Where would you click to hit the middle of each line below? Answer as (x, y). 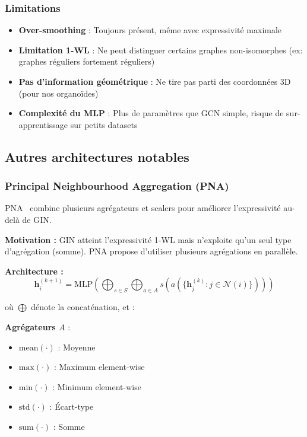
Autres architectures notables (97, 156)
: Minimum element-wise (97, 386)
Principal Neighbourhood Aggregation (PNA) (117, 186)
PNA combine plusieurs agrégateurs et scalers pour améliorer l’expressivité (143, 208)
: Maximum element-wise (99, 367)
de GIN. (37, 219)
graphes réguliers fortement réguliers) (87, 61)
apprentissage (43, 124)
